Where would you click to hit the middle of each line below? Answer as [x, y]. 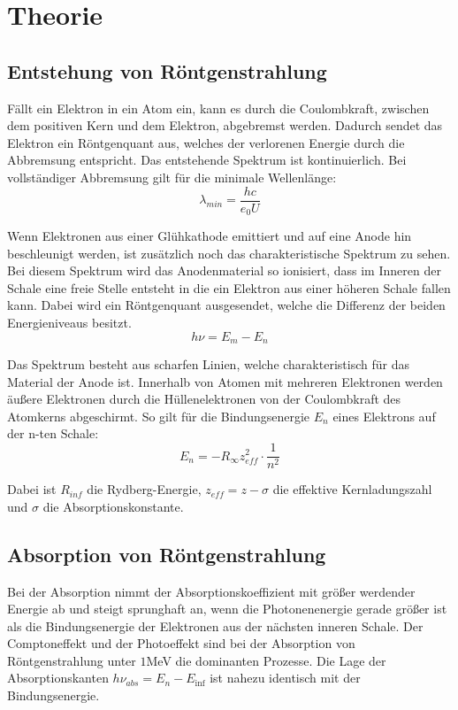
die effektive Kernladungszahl [352, 489]
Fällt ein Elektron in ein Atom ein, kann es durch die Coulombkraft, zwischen [218, 108]
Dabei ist [32, 489]
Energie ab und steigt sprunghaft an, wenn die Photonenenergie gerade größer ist [227, 609]
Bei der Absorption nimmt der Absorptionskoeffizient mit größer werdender [211, 591]
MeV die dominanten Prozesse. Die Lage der [266, 660]
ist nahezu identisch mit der [285, 678]
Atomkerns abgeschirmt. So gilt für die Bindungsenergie [159, 416]
